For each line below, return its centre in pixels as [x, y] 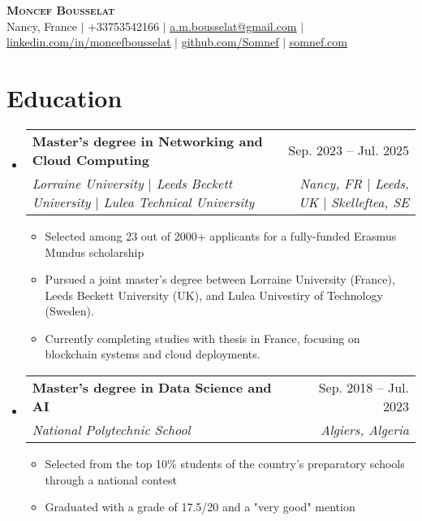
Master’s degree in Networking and [147, 141]
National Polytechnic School [111, 430]
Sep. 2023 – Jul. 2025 [349, 150]
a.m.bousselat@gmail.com [233, 26]
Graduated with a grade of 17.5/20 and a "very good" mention [200, 507]
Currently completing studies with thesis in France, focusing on [202, 338]
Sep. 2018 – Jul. [364, 388]
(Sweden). [69, 311]
